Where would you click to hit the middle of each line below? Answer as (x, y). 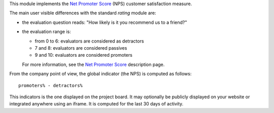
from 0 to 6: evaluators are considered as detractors (89, 41)
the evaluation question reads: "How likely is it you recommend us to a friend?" (105, 22)
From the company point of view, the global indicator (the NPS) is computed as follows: (100, 74)
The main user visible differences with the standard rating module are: (83, 13)
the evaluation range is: (46, 32)
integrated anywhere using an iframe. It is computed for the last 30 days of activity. (96, 104)
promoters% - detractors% (51, 85)
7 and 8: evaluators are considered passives (81, 48)
